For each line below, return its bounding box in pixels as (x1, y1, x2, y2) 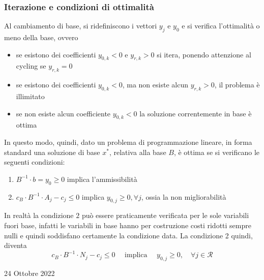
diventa (4, 240, 27, 251)
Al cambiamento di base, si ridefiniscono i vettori (4, 20, 157, 31)
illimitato (16, 91, 45, 101)
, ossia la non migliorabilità (141, 191, 226, 202)
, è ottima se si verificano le (173, 146, 260, 157)
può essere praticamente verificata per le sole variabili (81, 210, 249, 221)
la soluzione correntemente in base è (139, 108, 252, 118)
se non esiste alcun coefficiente (16, 108, 111, 118)
